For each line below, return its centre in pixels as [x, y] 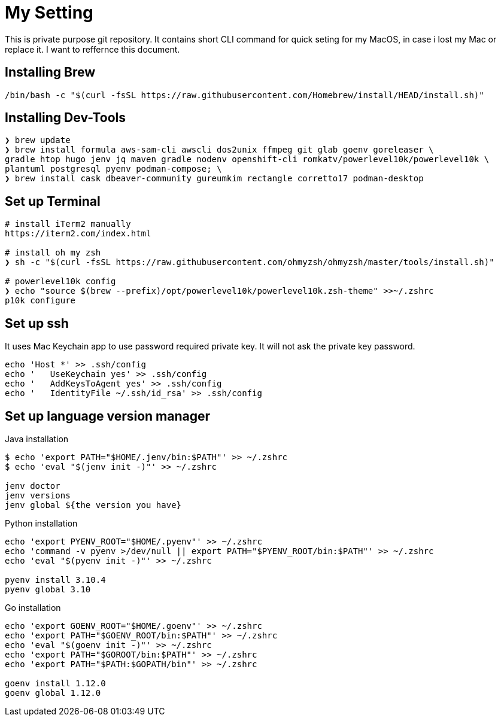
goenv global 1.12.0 [53, 693]
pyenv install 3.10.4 [55, 579]
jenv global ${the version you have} [93, 505]
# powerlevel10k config [60, 282]
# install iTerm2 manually [68, 224]
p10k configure [40, 301]
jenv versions [38, 495]
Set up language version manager [108, 416]
